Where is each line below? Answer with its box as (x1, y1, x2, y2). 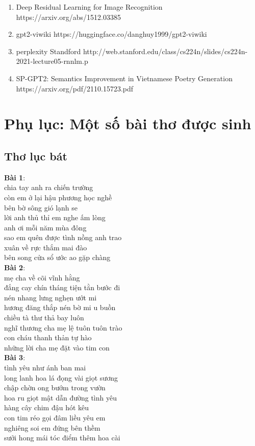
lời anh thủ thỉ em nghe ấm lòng (4, 212, 106, 223)
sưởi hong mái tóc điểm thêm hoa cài (4, 432, 120, 443)
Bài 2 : (4, 262, 25, 273)
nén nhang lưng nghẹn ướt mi (4, 292, 97, 302)
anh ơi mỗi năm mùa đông (4, 222, 87, 232)
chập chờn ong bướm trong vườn (4, 382, 106, 393)
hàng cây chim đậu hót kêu (4, 402, 89, 413)
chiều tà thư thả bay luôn (4, 312, 84, 323)
